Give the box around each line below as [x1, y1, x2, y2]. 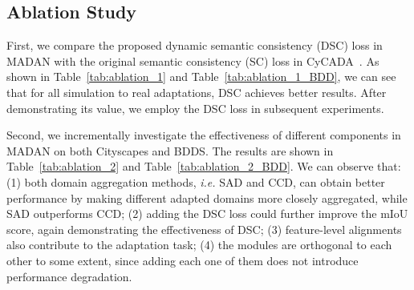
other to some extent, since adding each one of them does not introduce [6, 252, 359, 268]
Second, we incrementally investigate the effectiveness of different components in [6, 127, 401, 143]
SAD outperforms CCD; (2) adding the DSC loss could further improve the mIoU [6, 205, 408, 222]
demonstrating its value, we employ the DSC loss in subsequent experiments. [6, 99, 384, 116]
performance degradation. [6, 268, 132, 284]
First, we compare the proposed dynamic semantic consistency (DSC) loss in [6, 37, 383, 54]
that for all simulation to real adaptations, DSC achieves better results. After [6, 83, 387, 100]
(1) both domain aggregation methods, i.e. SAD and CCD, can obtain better [6, 173, 385, 190]
